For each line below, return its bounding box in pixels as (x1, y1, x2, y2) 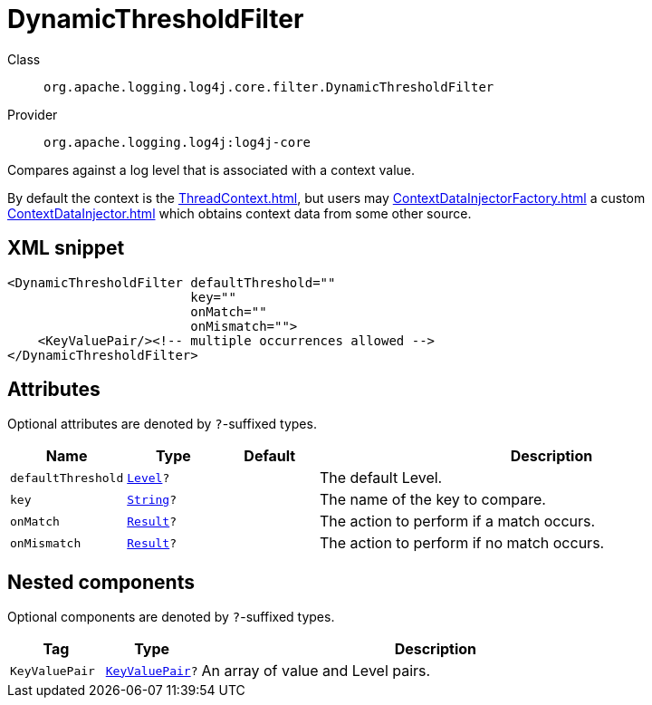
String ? (127, 492, 177, 507)
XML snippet (7, 237, 125, 260)
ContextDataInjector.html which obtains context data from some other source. (7, 205, 472, 221)
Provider (7, 106, 58, 122)
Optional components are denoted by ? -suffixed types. (7, 609, 335, 625)
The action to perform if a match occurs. (319, 512, 596, 531)
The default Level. (319, 468, 443, 488)
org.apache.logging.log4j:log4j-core (43, 134, 312, 150)
